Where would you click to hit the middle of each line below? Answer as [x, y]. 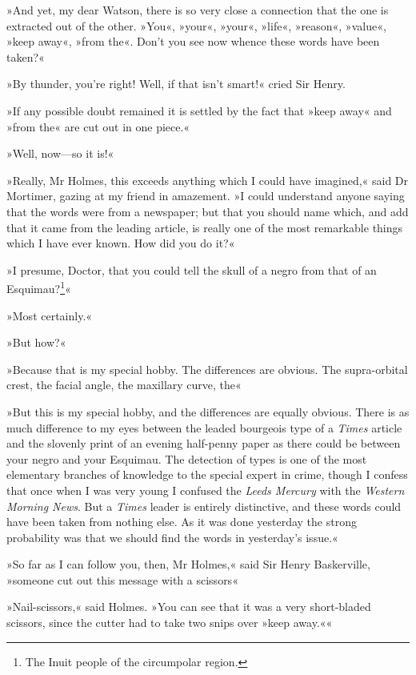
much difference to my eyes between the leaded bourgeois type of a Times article [204, 427]
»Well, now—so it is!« [60, 153]
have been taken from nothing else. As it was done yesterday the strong [182, 522]
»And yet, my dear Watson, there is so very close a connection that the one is [198, 10]
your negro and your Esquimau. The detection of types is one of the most [187, 458]
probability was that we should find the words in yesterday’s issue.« [172, 537]
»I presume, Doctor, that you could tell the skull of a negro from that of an [192, 269]
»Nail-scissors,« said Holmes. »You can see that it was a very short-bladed [189, 607]
